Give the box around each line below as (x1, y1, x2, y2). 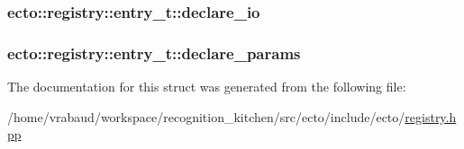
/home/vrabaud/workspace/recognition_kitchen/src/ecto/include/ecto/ (7, 107, 405, 126)
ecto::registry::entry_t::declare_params (7, 41, 301, 64)
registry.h (405, 107, 457, 126)
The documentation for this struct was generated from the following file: (7, 77, 406, 96)
